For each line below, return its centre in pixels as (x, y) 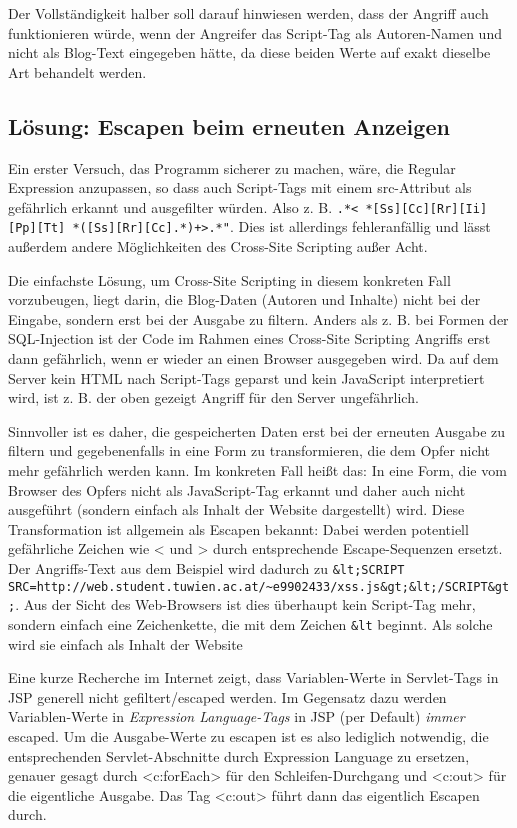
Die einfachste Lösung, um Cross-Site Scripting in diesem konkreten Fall (229, 279)
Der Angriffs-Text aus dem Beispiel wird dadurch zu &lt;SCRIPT (206, 567)
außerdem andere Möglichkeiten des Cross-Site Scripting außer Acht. (218, 246)
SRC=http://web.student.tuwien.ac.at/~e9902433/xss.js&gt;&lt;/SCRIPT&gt (259, 586)
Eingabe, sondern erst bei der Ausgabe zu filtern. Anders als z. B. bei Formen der (258, 318)
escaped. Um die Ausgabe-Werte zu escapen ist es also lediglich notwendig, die (248, 735)
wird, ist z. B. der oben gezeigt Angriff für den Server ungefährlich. (213, 397)
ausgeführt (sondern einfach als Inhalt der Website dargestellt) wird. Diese (236, 509)
